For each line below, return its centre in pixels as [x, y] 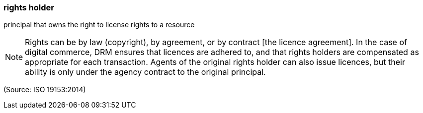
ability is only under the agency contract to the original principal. [145, 72]
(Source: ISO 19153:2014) [45, 90]
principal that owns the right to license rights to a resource [99, 25]
